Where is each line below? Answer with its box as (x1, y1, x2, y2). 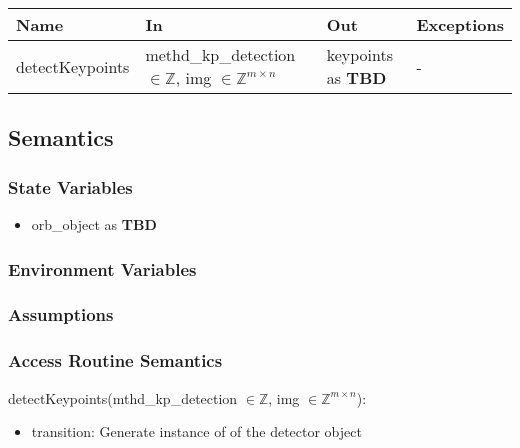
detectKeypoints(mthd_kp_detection (8, 387, 238, 408)
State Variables (8, 174, 133, 199)
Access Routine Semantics (8, 348, 223, 373)
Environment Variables (8, 256, 197, 281)
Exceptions (416, 13, 504, 36)
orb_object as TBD (31, 214, 157, 234)
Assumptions (8, 302, 114, 327)
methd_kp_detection (145, 43, 296, 66)
